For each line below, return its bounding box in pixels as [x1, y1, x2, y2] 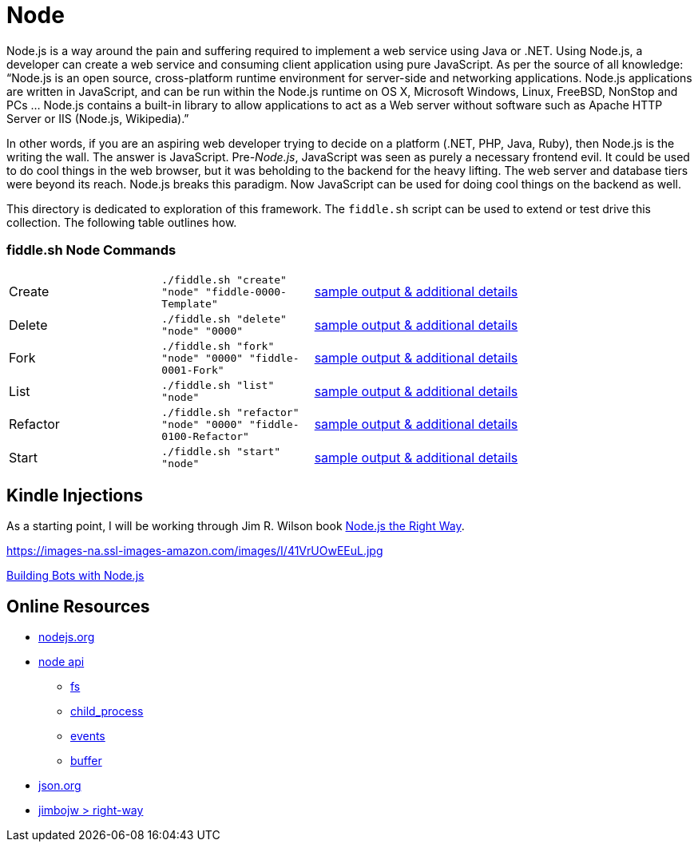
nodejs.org [38, 630, 95, 644]
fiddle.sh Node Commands [6, 242, 176, 259]
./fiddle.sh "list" [161, 378, 275, 391]
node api [38, 655, 85, 669]
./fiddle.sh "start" [161, 445, 281, 458]
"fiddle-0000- [205, 285, 287, 298]
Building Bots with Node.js [6, 569, 145, 583]
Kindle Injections [6, 485, 144, 505]
